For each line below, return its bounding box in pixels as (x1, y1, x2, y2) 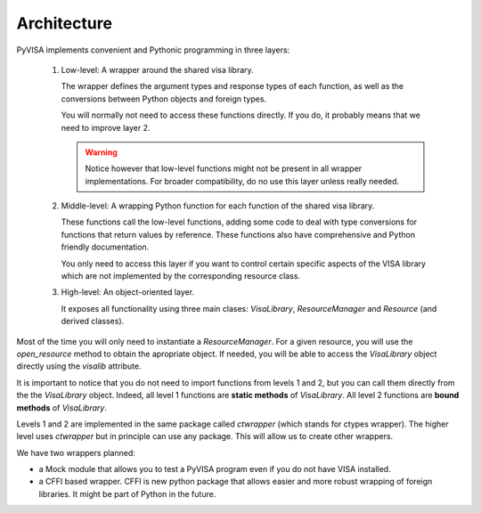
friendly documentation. (61, 241, 150, 253)
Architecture (16, 13, 113, 33)
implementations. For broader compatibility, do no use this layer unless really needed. (85, 175, 400, 186)
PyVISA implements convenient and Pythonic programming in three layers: (16, 45, 290, 55)
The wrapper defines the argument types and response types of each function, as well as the (61, 81, 404, 92)
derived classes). (61, 316, 125, 327)
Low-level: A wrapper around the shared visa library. (61, 64, 254, 75)
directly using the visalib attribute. (16, 361, 142, 371)
